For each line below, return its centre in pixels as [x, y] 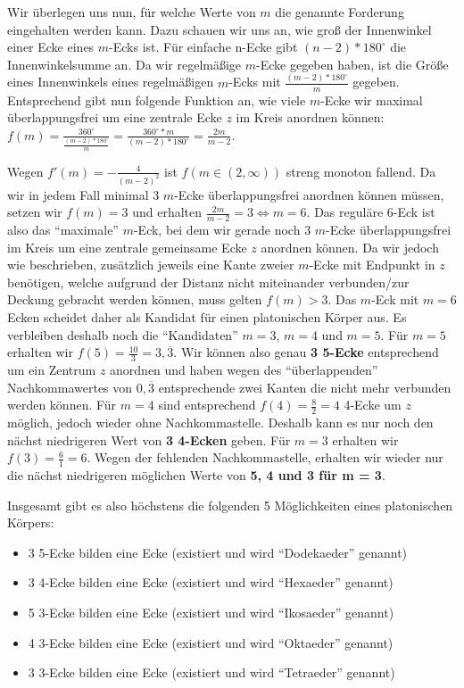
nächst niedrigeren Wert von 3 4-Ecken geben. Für [149, 439]
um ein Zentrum [52, 369]
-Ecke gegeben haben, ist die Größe [352, 64]
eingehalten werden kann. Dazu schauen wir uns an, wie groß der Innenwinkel [220, 29]
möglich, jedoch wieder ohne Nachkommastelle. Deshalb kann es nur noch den [220, 423]
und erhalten [167, 212]
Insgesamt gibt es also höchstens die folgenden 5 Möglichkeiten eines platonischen [230, 505]
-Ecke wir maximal [372, 99]
